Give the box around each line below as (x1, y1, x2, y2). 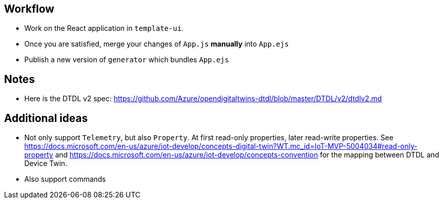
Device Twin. (24, 159, 67, 168)
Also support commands (24, 175, 106, 184)
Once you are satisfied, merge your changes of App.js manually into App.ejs (24, 39, 289, 49)
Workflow (4, 3, 55, 15)
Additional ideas (4, 111, 88, 125)
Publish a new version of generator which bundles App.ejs (24, 55, 229, 64)
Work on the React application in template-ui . (24, 24, 184, 33)
